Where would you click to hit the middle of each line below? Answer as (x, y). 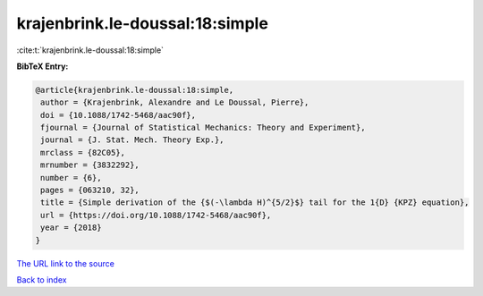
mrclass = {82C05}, (83, 152)
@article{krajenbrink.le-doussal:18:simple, (135, 90)
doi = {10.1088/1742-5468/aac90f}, (119, 115)
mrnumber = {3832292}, (90, 165)
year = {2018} (71, 228)
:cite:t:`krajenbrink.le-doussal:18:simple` (90, 50)
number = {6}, (71, 178)
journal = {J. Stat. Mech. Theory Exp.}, (132, 140)
